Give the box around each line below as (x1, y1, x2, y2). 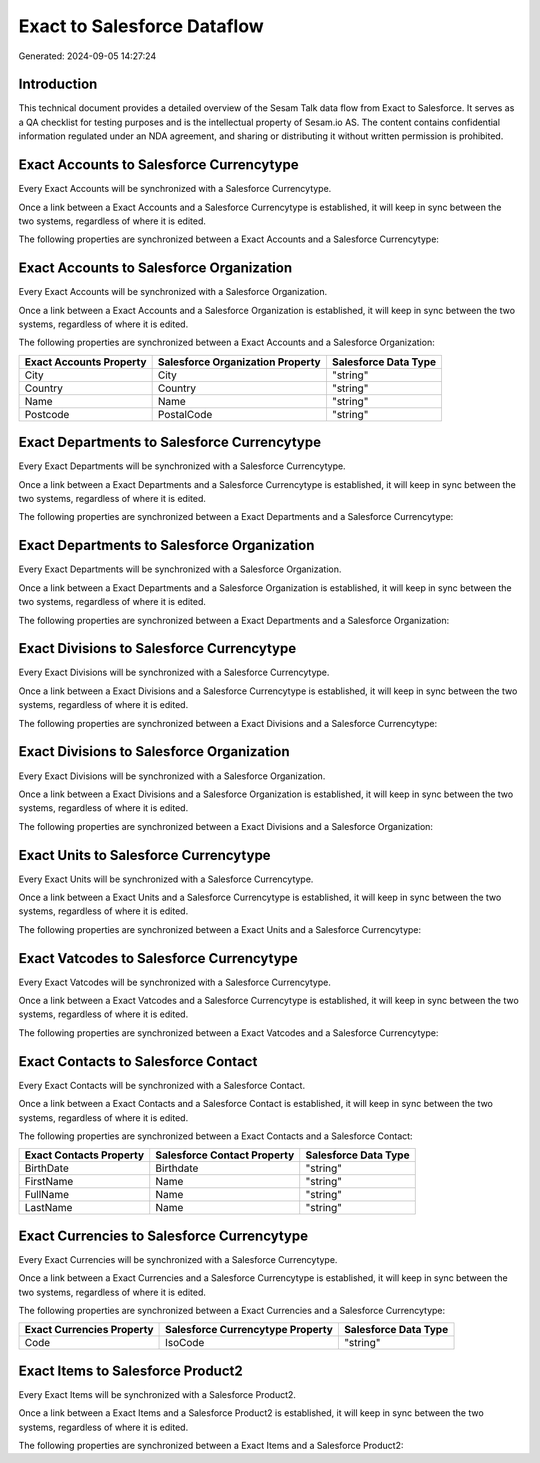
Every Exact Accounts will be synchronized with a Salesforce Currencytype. (18, 183, 332, 195)
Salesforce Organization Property (157, 355, 321, 369)
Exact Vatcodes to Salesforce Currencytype (18, 950, 299, 967)
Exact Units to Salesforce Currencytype (18, 846, 271, 864)
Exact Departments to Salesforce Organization (18, 537, 315, 554)
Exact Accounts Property (24, 355, 147, 369)
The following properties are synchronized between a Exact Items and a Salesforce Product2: (18, 1440, 404, 1452)
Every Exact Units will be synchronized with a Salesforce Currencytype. (18, 873, 314, 885)
